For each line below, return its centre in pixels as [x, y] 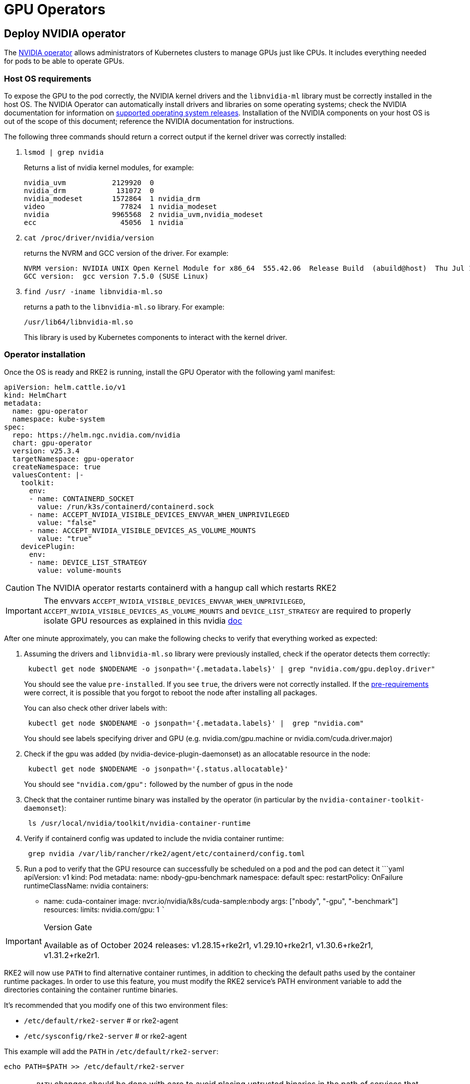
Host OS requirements [48, 78]
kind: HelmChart [36, 395]
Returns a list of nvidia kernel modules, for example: [109, 167]
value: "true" [65, 538]
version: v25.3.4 [46, 451]
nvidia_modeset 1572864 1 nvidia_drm [112, 198]
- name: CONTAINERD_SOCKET [82, 498]
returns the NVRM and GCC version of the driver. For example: [126, 253]
